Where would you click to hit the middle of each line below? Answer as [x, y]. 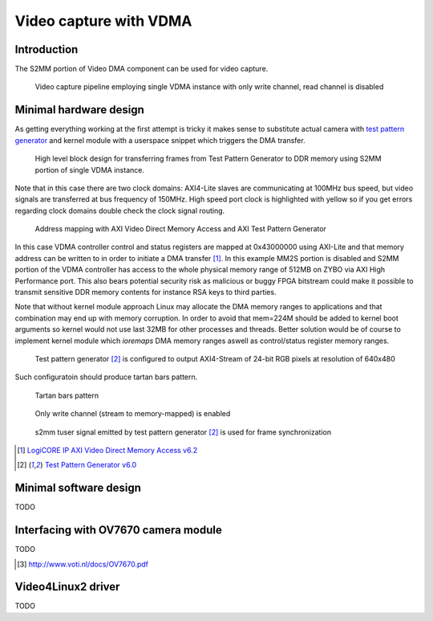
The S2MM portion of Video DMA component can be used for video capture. [142, 69]
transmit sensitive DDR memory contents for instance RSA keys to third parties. [146, 292]
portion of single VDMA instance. [89, 170]
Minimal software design [78, 488]
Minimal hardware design [79, 110]
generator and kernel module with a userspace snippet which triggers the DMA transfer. [160, 140]
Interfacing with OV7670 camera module [118, 530]
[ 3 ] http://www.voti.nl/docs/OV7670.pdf [83, 564]
